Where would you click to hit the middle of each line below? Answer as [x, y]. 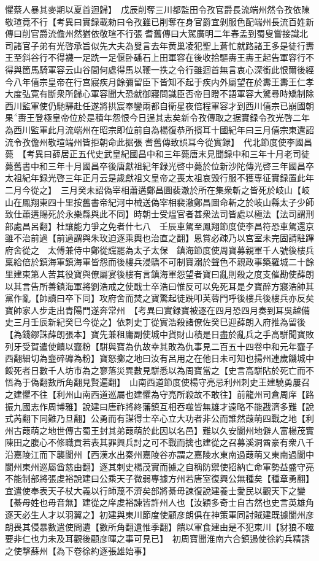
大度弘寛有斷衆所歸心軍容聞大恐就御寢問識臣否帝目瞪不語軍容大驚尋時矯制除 [159, 94]
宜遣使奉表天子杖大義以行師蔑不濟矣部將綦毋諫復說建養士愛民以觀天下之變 [155, 490]
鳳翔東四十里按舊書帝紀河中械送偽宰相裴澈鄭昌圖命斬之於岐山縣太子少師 [168, 202]
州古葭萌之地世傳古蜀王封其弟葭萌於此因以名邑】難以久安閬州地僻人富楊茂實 [159, 430]
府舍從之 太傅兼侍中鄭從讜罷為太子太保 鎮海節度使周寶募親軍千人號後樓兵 [159, 250]
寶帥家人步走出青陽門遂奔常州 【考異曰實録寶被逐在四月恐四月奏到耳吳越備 [157, 310]
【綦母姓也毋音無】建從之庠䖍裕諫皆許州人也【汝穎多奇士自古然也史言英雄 [155, 502]
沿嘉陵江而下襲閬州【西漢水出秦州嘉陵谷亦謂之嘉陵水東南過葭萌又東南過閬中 [159, 454]
